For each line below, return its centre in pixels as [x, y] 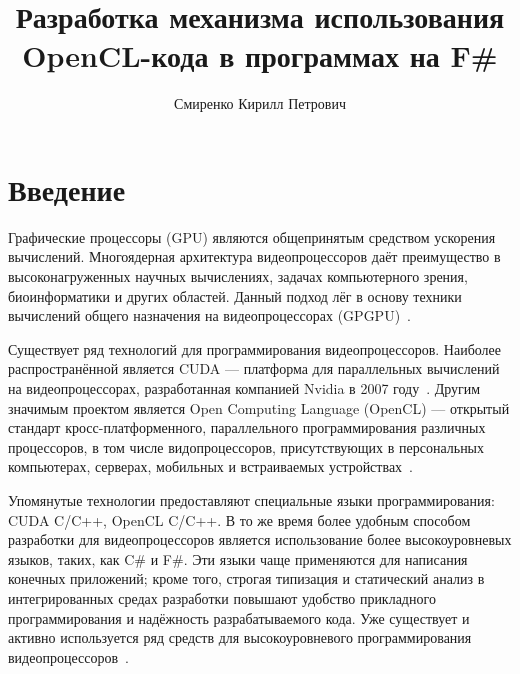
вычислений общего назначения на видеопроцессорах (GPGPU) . [210, 315]
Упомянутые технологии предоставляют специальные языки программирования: [251, 499]
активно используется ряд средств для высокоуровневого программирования [240, 637]
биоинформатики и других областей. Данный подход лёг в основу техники [235, 295]
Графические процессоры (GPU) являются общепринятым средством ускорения [252, 236]
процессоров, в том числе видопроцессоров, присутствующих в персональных [246, 446]
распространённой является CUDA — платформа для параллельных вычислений [254, 368]
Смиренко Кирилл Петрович [260, 103]
